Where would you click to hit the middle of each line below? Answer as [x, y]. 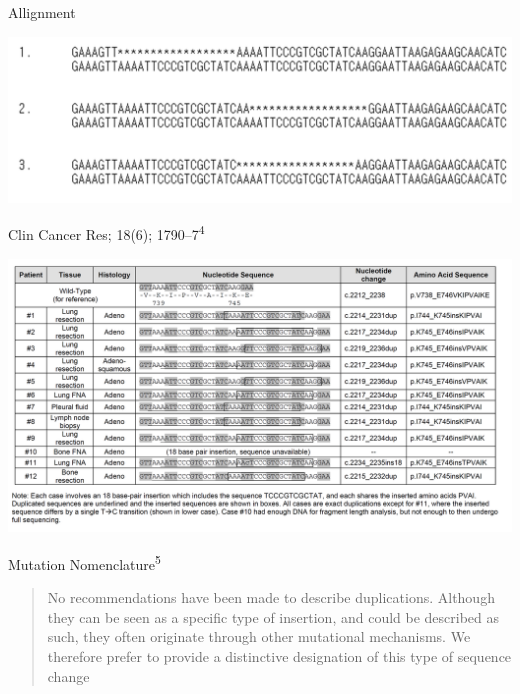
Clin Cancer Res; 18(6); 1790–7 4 [106, 233]
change [68, 675]
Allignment [42, 12]
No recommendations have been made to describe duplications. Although [271, 597]
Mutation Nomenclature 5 [84, 562]
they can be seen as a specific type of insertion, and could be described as [273, 616]
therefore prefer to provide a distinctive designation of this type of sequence [279, 656]
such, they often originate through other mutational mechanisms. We [259, 636]
